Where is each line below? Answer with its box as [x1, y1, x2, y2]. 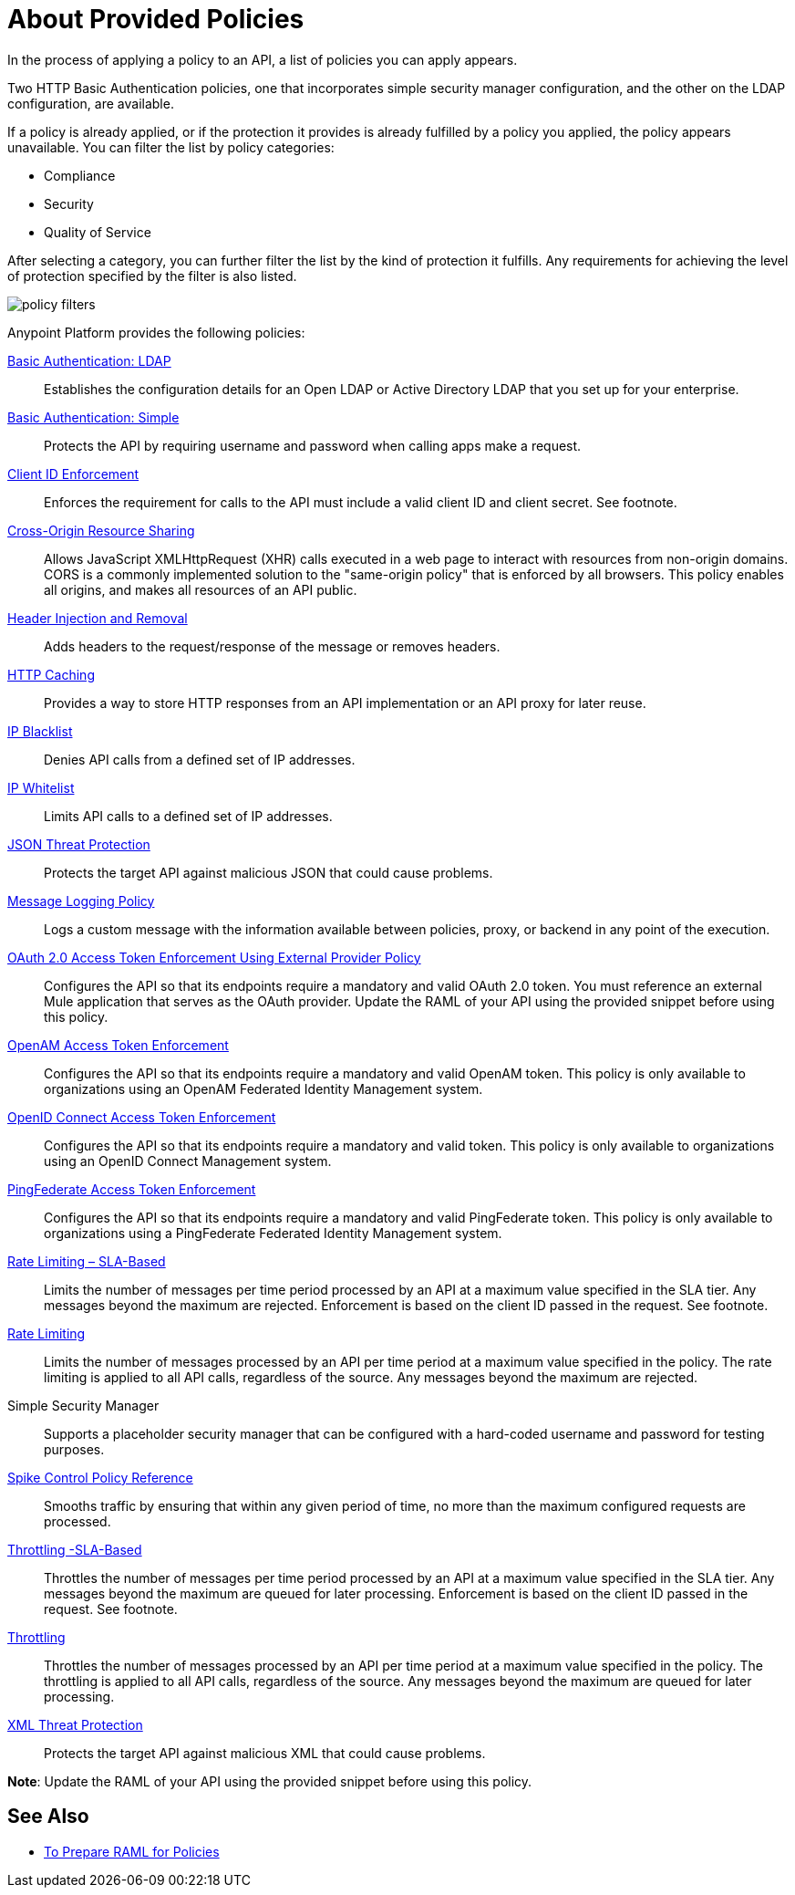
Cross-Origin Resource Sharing [7, 522, 195, 538]
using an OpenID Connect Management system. [44, 1152, 332, 1169]
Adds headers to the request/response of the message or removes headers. [44, 638, 501, 654]
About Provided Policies [7, 4, 305, 35]
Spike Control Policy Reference [7, 1469, 193, 1485]
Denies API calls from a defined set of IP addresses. [44, 751, 356, 767]
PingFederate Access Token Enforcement [7, 1181, 256, 1197]
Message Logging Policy [7, 892, 155, 909]
